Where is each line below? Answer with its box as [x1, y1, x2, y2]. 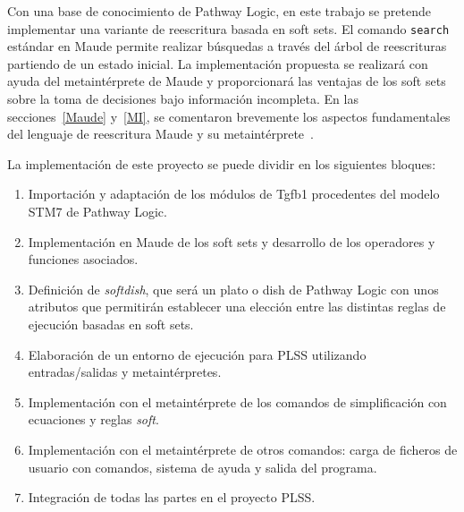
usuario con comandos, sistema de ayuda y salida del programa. [28, 457, 377, 476]
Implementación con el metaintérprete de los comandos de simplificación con [28, 392, 447, 411]
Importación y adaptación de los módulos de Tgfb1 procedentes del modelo [28, 184, 440, 203]
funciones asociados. [28, 250, 139, 269]
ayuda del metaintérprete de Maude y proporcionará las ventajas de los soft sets [7, 72, 446, 90]
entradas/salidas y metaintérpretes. [28, 363, 222, 381]
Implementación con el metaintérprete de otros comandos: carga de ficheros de [28, 439, 458, 458]
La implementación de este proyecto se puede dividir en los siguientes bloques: [7, 154, 436, 173]
